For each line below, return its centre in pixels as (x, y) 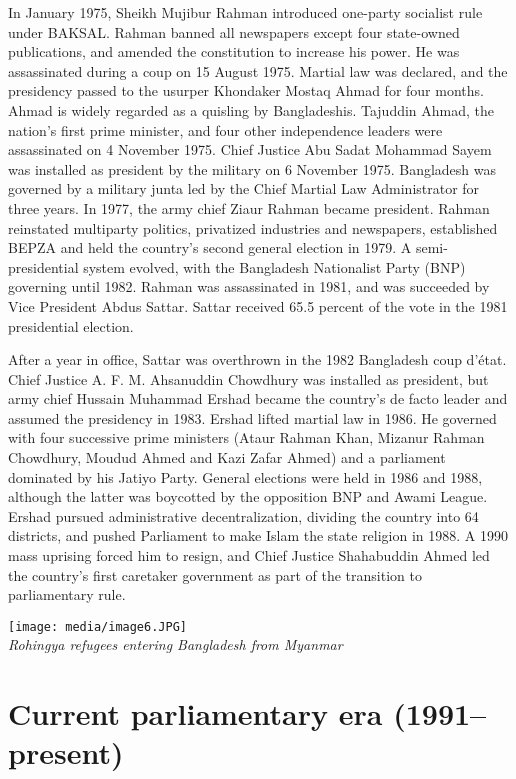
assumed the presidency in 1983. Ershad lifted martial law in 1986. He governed (252, 417)
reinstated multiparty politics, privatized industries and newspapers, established (253, 227)
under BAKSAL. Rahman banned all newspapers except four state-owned (234, 31)
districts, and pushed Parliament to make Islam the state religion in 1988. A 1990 (258, 535)
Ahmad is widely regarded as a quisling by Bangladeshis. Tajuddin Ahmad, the (251, 109)
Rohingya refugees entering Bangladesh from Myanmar (175, 644)
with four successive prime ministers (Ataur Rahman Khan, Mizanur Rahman (246, 437)
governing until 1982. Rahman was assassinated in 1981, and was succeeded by (249, 286)
